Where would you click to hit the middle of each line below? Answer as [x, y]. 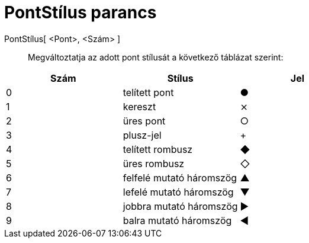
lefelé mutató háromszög [178, 192]
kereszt [139, 106]
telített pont [148, 92]
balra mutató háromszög [177, 220]
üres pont [144, 121]
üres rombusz [154, 163]
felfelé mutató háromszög [180, 178]
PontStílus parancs [81, 12]
